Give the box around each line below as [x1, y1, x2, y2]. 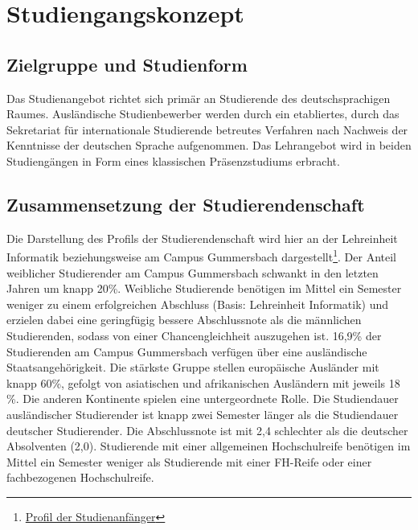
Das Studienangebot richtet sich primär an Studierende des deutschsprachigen [6, 89, 391, 106]
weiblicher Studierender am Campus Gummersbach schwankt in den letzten [6, 264, 379, 281]
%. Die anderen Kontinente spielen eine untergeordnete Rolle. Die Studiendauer [6, 390, 399, 407]
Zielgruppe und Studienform [6, 51, 248, 76]
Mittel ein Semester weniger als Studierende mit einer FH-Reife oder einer [6, 453, 372, 470]
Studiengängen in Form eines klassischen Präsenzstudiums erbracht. [6, 152, 340, 169]
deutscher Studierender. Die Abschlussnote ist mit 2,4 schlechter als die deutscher [6, 421, 408, 438]
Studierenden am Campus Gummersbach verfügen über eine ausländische [6, 343, 367, 359]
